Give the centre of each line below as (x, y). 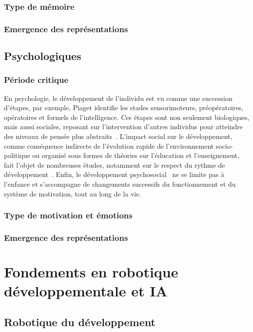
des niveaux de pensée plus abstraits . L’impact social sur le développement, (118, 136)
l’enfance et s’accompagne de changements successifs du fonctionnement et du (120, 184)
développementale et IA (86, 291)
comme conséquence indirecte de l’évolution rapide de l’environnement (109, 146)
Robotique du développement (80, 322)
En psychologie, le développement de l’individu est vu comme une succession (118, 98)
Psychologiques (43, 56)
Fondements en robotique (91, 272)
